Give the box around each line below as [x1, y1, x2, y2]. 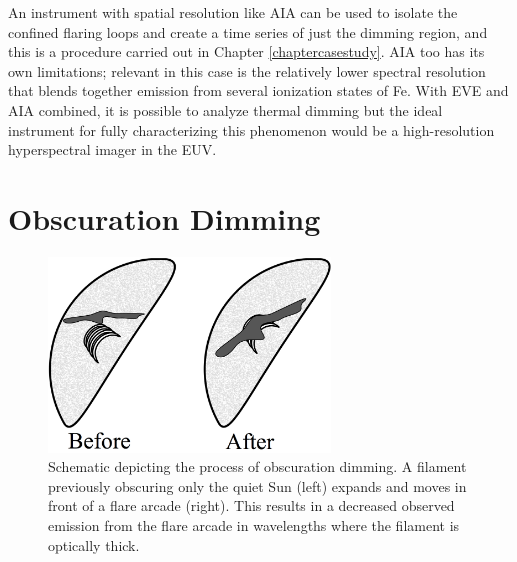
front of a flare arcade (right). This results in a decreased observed [48, 495, 455, 516]
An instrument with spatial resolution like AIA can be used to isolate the [8, 2, 458, 22]
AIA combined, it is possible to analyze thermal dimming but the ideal [8, 99, 443, 120]
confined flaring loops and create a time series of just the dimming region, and [8, 21, 488, 42]
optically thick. [48, 534, 140, 555]
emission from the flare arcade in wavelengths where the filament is [48, 514, 460, 535]
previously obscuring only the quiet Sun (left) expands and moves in [48, 475, 467, 496]
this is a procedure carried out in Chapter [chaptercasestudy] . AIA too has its [8, 41, 485, 62]
